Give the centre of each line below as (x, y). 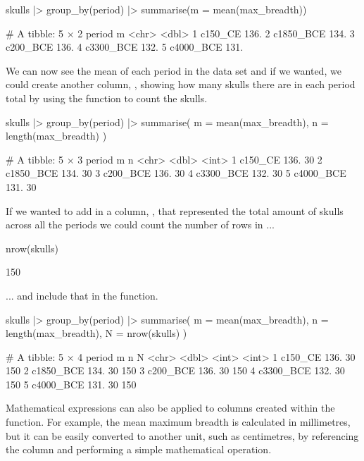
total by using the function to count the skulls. (107, 98)
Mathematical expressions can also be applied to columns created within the (170, 408)
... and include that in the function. (82, 295)
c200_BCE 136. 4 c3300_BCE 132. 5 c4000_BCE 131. (125, 47)
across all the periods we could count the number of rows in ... (140, 225)
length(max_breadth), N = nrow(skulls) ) (96, 333)
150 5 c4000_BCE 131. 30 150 (71, 384)
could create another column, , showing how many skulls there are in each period (181, 84)
